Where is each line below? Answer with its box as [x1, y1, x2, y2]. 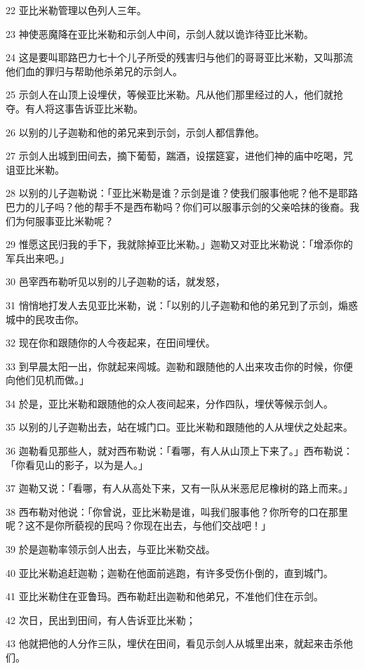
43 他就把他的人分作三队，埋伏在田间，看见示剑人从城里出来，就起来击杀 [6, 636, 343, 651]
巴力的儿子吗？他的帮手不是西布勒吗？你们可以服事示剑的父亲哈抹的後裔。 [6, 199, 350, 214]
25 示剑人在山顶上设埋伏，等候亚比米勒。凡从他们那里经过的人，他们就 [6, 87, 333, 102]
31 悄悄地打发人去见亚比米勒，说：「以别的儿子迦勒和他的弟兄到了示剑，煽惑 [6, 297, 358, 312]
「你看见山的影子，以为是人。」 [6, 457, 148, 472]
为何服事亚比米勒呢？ [15, 213, 114, 228]
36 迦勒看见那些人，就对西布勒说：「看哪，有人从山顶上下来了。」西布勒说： [6, 443, 353, 458]
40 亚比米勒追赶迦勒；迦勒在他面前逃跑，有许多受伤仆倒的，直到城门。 [6, 565, 333, 580]
